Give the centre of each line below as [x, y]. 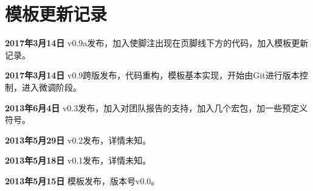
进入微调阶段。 [51, 87]
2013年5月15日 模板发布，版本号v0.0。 [82, 180]
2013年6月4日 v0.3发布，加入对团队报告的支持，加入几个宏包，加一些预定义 [156, 107]
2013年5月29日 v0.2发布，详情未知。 [78, 140]
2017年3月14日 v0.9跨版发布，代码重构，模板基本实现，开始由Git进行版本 [152, 75]
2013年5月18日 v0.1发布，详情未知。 [78, 160]
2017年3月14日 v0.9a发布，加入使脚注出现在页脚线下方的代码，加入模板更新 [157, 43]
